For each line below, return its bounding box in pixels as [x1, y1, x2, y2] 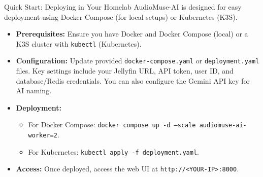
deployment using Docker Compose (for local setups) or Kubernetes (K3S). [4, 11, 238, 22]
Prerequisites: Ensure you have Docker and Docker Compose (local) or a [16, 28, 248, 39]
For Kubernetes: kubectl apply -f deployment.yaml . [28, 146, 200, 157]
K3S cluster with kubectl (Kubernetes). [16, 38, 142, 49]
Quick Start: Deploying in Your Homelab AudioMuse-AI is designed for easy [4, 2, 242, 12]
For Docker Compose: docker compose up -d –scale [28, 119, 196, 130]
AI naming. [16, 85, 52, 96]
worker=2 [28, 132, 57, 139]
